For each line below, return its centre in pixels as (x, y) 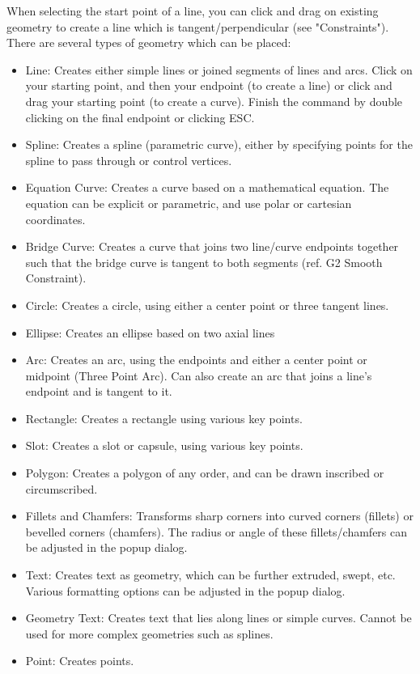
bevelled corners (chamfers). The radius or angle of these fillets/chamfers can (216, 531)
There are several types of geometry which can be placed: (149, 42)
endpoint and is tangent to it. (99, 391)
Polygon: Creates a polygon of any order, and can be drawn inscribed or (205, 473)
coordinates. (55, 219)
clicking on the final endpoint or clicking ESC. (140, 117)
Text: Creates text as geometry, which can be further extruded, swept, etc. (210, 575)
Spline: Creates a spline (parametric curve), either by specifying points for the (219, 144)
